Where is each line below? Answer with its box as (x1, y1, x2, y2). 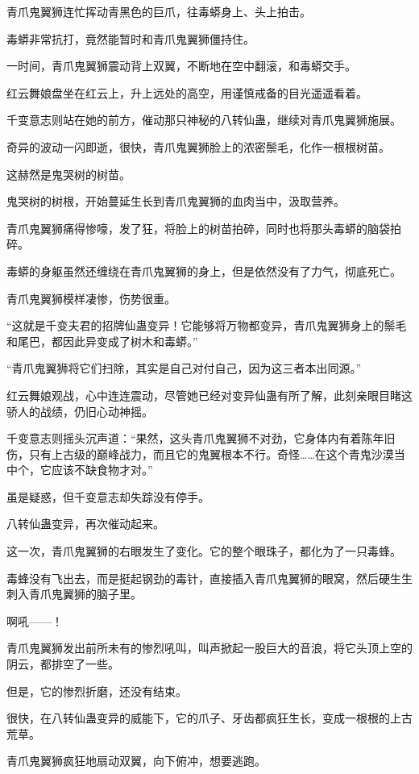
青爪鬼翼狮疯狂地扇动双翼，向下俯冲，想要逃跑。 (6, 752, 266, 769)
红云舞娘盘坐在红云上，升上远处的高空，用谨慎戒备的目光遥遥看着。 (6, 84, 367, 101)
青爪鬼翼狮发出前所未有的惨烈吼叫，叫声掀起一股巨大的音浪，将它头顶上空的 (6, 639, 413, 656)
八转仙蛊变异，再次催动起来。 (6, 515, 164, 532)
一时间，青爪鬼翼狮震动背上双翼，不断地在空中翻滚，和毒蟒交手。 (6, 57, 356, 74)
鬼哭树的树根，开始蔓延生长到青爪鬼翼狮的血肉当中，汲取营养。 (6, 193, 345, 210)
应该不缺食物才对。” (51, 461, 153, 478)
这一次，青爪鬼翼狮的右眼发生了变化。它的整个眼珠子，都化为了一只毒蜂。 (6, 543, 401, 560)
